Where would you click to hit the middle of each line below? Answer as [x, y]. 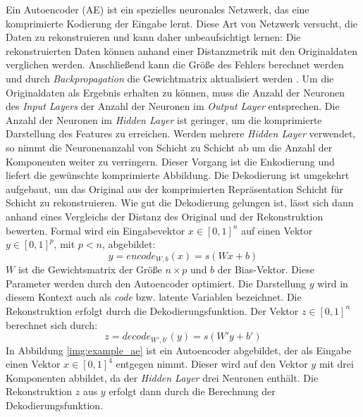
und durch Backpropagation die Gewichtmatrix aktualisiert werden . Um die [170, 78]
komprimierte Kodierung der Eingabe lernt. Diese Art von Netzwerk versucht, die [182, 23]
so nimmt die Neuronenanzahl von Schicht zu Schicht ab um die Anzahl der [169, 147]
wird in [333, 283]
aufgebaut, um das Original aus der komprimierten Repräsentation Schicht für [175, 188]
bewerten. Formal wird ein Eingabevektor [96, 230]
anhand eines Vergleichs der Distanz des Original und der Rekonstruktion [165, 216]
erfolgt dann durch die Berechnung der [192, 391]
